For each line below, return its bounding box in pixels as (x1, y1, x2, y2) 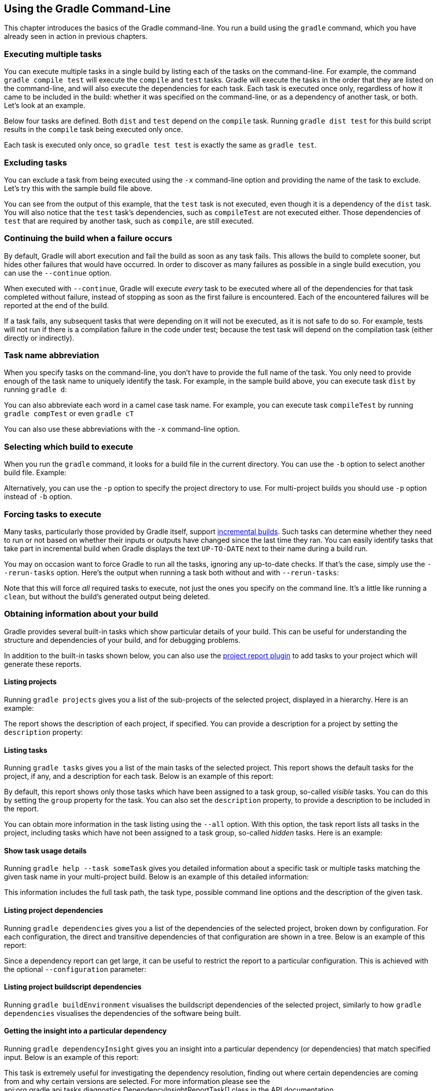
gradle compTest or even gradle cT (4, 409, 134, 418)
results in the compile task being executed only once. (4, 125, 183, 134)
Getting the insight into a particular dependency (4, 1026, 167, 1035)
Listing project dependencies (4, 905, 103, 914)
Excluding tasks (4, 157, 67, 168)
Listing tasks (4, 745, 47, 754)
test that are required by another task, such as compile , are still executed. (4, 216, 254, 225)
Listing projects (4, 677, 57, 686)
